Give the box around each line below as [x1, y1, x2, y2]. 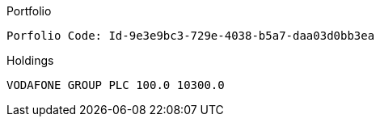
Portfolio [6, 4, 52, 18]
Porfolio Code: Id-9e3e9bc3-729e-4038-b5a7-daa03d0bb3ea [6, 29, 375, 42]
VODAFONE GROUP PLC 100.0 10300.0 [6, 78, 225, 91]
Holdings [6, 53, 54, 67]
